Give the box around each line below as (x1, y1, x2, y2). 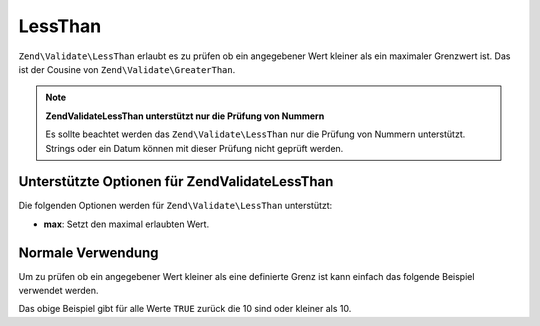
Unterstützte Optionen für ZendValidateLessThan (18, 173, 334, 190)
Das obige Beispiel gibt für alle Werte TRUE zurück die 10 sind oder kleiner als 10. (18, 303, 352, 315)
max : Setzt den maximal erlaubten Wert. (43, 218, 210, 230)
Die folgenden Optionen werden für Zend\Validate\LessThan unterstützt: (18, 200, 333, 212)
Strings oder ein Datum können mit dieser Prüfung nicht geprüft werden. (45, 142, 344, 154)
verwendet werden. (18, 285, 99, 297)
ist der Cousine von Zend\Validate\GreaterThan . (18, 63, 236, 75)
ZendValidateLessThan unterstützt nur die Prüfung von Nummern (45, 110, 325, 122)
